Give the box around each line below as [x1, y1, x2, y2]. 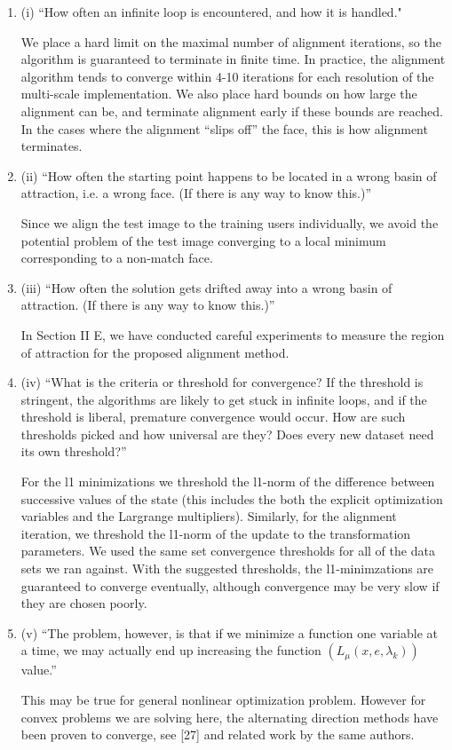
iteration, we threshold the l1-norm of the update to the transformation [20, 524, 411, 542]
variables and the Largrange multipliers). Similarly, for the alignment [20, 507, 397, 525]
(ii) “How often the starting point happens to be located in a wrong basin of [20, 166, 437, 185]
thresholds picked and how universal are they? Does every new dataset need [20, 424, 434, 443]
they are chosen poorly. [20, 594, 147, 612]
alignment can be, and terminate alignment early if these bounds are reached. [20, 101, 443, 120]
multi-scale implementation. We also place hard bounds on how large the [20, 84, 417, 103]
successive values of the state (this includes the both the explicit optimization [20, 489, 443, 508]
